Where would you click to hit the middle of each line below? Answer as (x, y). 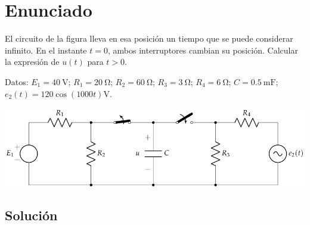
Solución (31, 215)
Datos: (17, 81)
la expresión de (32, 62)
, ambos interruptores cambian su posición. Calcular (203, 50)
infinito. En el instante (46, 50)
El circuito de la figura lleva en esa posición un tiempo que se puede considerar (149, 38)
